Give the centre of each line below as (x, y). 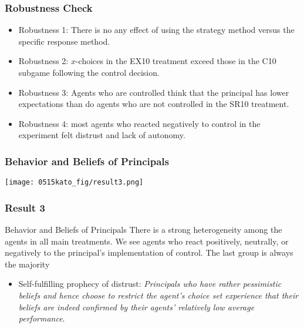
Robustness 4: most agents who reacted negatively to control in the (139, 123)
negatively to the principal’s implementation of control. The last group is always (149, 252)
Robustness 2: (43, 61)
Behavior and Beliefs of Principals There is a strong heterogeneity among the (143, 230)
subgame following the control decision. (89, 72)
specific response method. (64, 41)
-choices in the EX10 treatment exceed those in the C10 (176, 61)
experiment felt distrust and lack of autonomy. (102, 135)
